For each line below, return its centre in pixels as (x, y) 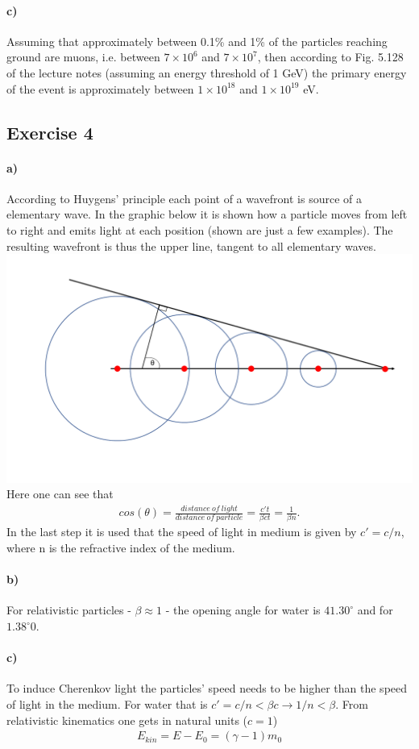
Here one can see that (60, 494)
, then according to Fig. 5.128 (330, 57)
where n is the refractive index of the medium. (121, 548)
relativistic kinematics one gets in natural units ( (127, 720)
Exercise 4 (50, 132)
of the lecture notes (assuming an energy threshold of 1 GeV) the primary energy (207, 72)
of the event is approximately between (100, 88)
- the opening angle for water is (243, 610)
